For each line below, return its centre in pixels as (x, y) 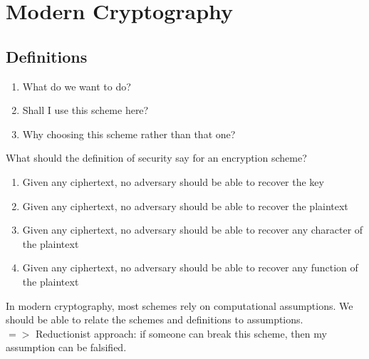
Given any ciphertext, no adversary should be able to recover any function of (190, 267)
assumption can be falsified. (66, 347)
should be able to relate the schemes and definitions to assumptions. (155, 319)
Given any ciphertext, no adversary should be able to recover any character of (193, 230)
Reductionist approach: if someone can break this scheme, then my (181, 333)
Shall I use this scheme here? (85, 110)
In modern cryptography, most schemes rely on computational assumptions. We (180, 305)
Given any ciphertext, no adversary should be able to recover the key (173, 181)
